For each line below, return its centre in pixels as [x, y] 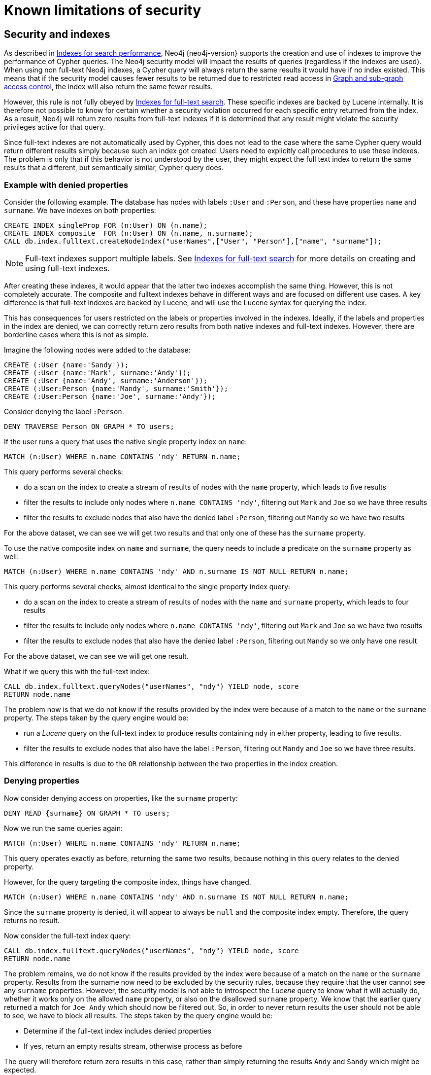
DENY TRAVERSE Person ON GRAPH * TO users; [89, 426]
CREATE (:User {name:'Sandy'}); [66, 365]
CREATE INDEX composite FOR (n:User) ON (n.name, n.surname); [129, 233]
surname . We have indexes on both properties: [80, 210]
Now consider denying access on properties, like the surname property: [121, 798]
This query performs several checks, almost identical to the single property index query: [147, 586]
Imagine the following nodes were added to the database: [97, 350]
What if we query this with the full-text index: [77, 671]
